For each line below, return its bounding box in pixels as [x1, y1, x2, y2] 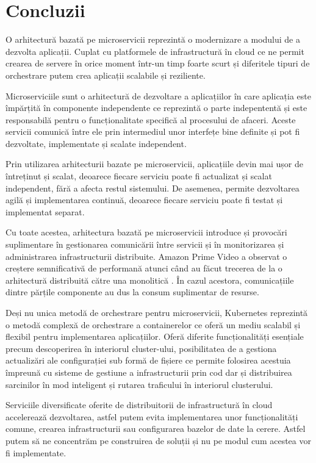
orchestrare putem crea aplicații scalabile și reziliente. [5, 68, 206, 81]
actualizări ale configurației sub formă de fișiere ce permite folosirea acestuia [5, 354, 291, 367]
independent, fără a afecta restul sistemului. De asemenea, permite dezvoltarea [5, 181, 300, 194]
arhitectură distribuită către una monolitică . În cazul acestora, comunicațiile [5, 273, 294, 286]
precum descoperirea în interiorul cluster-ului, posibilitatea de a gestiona [5, 342, 277, 354]
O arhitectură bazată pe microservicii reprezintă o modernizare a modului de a [5, 33, 300, 46]
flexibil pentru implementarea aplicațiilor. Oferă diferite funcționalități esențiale [5, 330, 304, 343]
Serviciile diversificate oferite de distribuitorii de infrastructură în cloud [5, 398, 273, 411]
